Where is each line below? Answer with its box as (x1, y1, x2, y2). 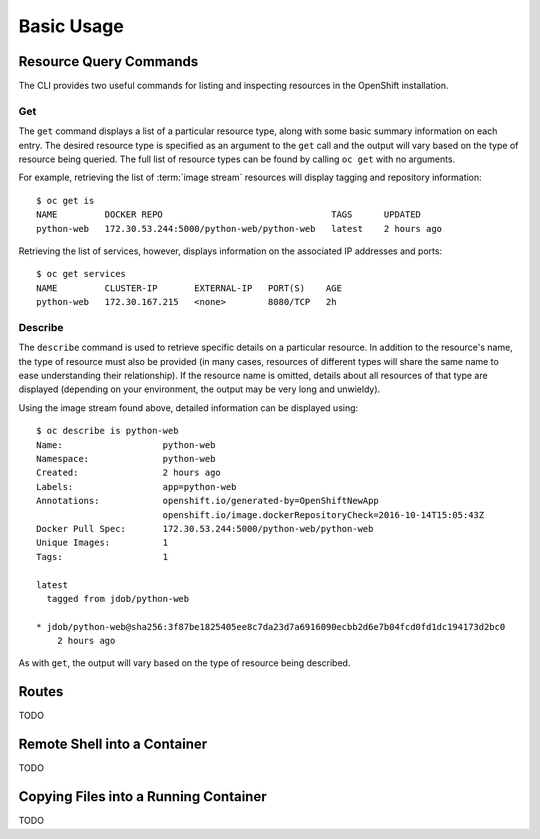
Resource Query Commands (18, 53, 199, 70)
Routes (18, 683, 64, 700)
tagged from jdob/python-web (46, 593, 190, 604)
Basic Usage (18, 15, 124, 37)
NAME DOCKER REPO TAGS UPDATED (36, 209, 422, 220)
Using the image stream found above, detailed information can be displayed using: (18, 401, 359, 414)
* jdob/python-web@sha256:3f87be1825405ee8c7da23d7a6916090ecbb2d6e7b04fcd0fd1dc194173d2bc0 (36, 621, 506, 632)
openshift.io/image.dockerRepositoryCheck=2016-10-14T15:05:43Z (162, 509, 485, 520)
